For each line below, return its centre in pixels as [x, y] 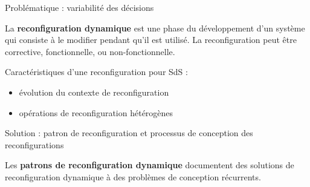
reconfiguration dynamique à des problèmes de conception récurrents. [133, 176]
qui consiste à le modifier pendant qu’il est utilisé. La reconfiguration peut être [151, 40]
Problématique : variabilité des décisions [79, 7]
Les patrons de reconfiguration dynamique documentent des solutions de [150, 165]
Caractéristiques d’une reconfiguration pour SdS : [96, 72]
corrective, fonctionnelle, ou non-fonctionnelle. [90, 51]
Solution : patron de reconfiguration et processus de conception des [129, 133]
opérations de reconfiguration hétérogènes [96, 112]
